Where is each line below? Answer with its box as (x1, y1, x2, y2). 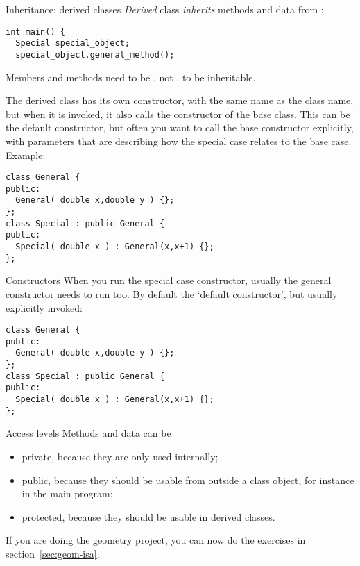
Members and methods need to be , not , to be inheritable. (6, 69, 256, 84)
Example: (6, 147, 46, 162)
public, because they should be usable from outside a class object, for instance (22, 472, 354, 487)
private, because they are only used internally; (22, 449, 218, 463)
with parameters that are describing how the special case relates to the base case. (6, 133, 352, 148)
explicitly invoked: (6, 300, 83, 315)
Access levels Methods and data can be (6, 426, 171, 440)
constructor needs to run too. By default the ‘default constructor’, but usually (6, 286, 338, 301)
